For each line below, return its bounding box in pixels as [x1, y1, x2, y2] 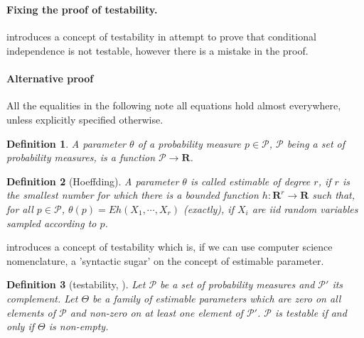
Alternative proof [6, 71, 94, 86]
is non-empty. [48, 319, 109, 334]
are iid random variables [252, 201, 358, 216]
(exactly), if [183, 201, 234, 216]
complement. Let [6, 290, 78, 305]
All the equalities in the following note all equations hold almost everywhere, [6, 98, 341, 113]
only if [6, 319, 35, 334]
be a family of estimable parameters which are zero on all [92, 290, 341, 305]
